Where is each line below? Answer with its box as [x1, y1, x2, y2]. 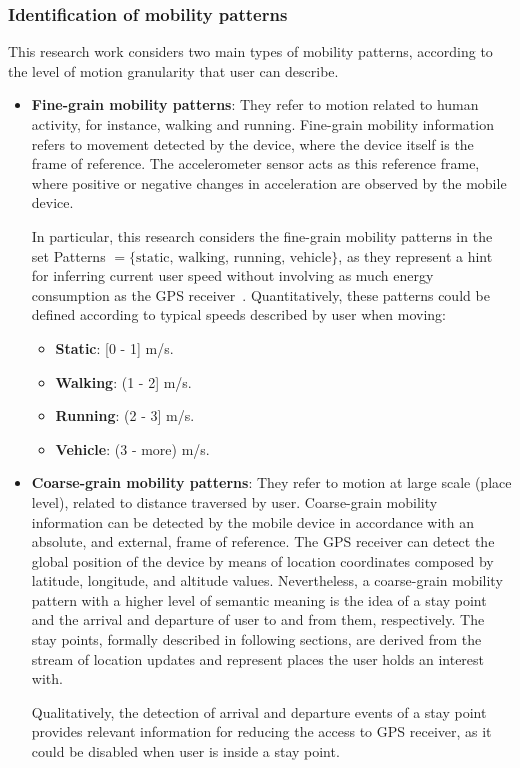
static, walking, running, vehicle [136, 250, 332, 265]
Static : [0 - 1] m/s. [55, 337, 174, 358]
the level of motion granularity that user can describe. [8, 60, 339, 81]
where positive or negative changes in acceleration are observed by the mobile [31, 172, 507, 193]
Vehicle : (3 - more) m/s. [55, 438, 210, 459]
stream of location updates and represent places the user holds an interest [31, 648, 485, 669]
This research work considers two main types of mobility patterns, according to [8, 41, 493, 62]
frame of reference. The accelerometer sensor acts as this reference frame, [31, 153, 480, 174]
